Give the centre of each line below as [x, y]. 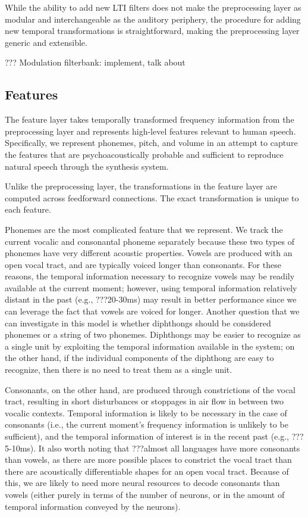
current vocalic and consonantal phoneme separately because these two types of [150, 241]
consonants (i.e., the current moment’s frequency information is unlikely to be [147, 424]
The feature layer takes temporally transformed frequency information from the [150, 119]
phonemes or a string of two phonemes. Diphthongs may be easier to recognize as [153, 334]
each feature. [28, 209]
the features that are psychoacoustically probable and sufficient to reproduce [144, 154]
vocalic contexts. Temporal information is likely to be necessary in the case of [146, 412]
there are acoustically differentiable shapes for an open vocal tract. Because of [147, 471]
